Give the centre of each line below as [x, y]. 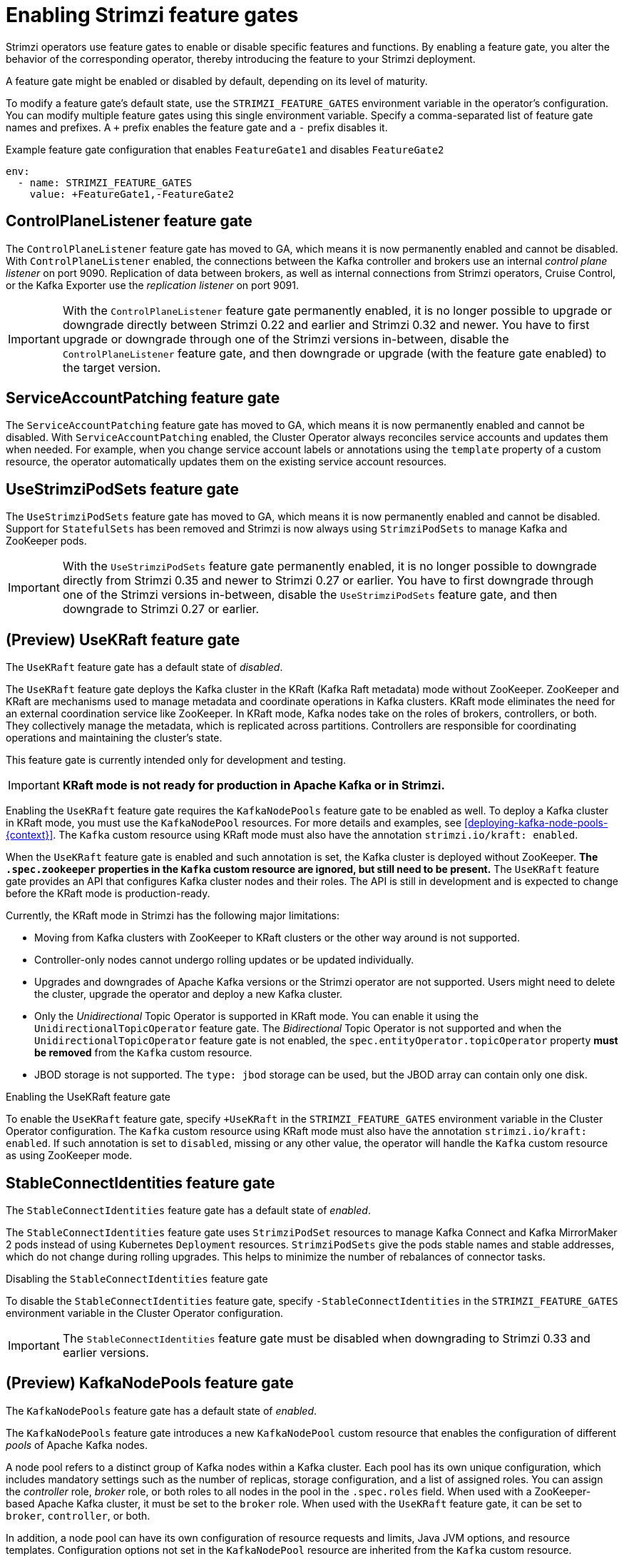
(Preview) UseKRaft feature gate [123, 640]
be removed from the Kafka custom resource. [143, 1053]
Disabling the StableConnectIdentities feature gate [137, 1278]
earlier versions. [106, 1352]
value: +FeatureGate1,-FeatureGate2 [132, 194]
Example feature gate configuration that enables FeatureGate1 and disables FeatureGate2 [225, 149]
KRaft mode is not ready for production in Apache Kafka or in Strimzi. [254, 785]
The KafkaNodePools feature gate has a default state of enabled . [162, 1410]
